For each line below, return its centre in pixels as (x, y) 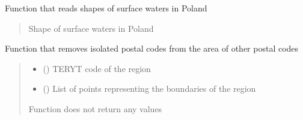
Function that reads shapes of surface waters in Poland (106, 8)
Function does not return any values (95, 108)
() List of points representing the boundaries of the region (149, 88)
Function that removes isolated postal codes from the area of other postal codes (152, 48)
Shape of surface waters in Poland (91, 28)
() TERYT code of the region (97, 68)
